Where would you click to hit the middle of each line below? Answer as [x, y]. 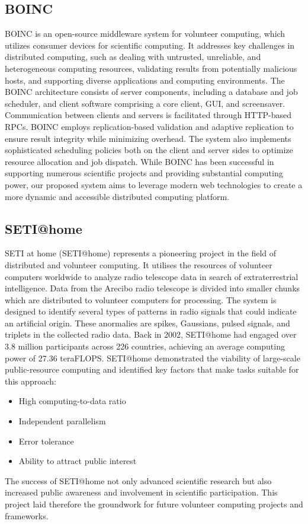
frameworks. [27, 515]
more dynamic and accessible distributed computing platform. [117, 196]
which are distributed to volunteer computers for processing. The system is [141, 299]
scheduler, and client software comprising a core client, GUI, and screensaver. [145, 103]
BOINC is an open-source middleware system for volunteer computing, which [145, 34]
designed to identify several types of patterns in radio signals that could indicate [151, 311]
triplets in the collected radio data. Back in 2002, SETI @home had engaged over [151, 334]
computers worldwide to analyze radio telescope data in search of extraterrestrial [152, 276]
